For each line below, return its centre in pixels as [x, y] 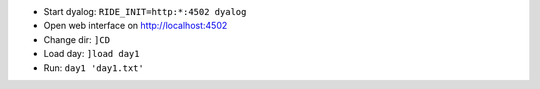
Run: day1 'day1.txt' [93, 67]
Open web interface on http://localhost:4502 [135, 26]
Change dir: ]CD [76, 39]
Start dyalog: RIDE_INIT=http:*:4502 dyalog [145, 11]
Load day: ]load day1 [91, 54]
